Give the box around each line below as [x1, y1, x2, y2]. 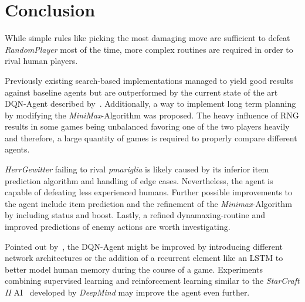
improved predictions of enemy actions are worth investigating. [5, 220, 231, 233]
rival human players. [5, 55, 78, 67]
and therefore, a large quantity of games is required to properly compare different [5, 131, 297, 144]
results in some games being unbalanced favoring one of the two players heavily [5, 120, 290, 133]
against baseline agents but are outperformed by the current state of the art [5, 86, 278, 98]
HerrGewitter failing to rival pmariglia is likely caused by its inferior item [5, 163, 269, 175]
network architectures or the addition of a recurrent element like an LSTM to [5, 252, 283, 264]
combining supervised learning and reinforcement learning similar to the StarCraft [5, 274, 300, 287]
